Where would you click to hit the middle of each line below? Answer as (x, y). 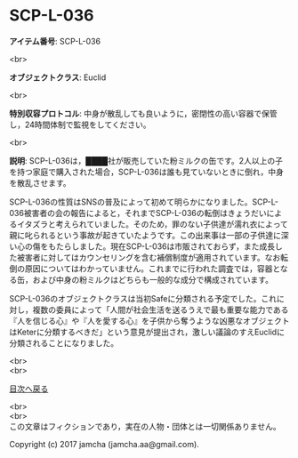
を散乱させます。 (40, 182)
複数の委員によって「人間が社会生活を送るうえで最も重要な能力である (161, 309)
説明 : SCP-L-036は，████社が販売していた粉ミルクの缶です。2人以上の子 (146, 160)
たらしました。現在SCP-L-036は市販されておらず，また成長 (165, 246)
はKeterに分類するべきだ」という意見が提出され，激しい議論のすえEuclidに (147, 332)
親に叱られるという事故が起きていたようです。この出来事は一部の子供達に (145, 235)
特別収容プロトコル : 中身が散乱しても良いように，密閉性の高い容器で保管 (143, 113)
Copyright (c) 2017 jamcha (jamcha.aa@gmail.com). (105, 444)
